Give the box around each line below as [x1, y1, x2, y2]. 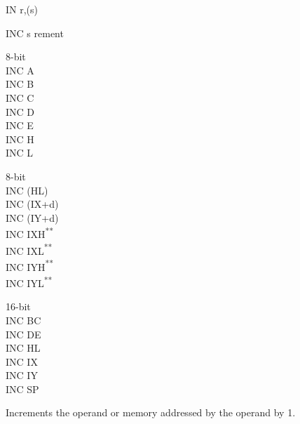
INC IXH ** [6, 225, 54, 241]
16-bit [6, 299, 31, 314]
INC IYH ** [6, 257, 54, 274]
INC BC [6, 312, 41, 327]
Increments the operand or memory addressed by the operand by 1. [6, 405, 296, 420]
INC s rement [6, 25, 64, 40]
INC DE [6, 326, 41, 341]
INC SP [6, 381, 39, 396]
